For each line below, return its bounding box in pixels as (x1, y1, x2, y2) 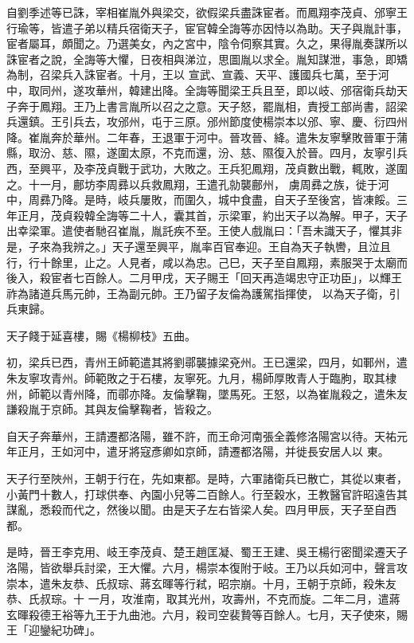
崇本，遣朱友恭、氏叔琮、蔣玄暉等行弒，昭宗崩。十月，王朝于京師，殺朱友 (6, 574, 396, 591)
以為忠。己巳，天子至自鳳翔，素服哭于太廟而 (173, 253, 408, 270)
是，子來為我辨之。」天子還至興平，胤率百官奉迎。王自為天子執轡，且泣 (6, 237, 380, 254)
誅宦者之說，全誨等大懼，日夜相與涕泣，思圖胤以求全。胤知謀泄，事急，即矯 (6, 50, 408, 67)
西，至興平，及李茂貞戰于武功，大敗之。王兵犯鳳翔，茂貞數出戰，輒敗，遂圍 (6, 159, 408, 176)
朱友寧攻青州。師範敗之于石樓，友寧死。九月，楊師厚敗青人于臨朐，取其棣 (6, 370, 396, 386)
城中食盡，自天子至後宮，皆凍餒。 (217, 191, 396, 208)
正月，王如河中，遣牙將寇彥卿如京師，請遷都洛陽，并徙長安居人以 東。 (17, 443, 389, 460)
